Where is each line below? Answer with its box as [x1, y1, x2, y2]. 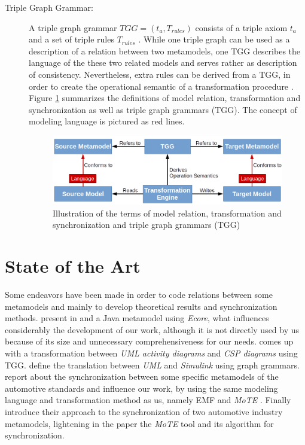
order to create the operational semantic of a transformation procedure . [29, 80, 294, 92]
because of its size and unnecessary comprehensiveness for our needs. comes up [5, 335, 294, 348]
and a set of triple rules [29, 33, 114, 45]
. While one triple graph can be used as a [138, 33, 290, 45]
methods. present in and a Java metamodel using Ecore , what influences [5, 312, 269, 324]
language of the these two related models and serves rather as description [29, 56, 297, 69]
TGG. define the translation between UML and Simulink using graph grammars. [5, 358, 300, 371]
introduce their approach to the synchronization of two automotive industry [5, 405, 283, 417]
